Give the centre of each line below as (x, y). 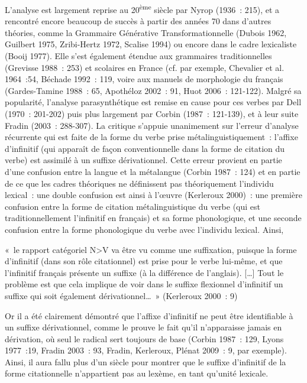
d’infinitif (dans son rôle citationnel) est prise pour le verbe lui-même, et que (144, 261)
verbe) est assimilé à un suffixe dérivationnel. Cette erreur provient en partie (143, 160)
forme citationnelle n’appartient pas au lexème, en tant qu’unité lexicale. (137, 373)
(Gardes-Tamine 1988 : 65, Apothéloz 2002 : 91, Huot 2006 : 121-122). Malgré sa (153, 90)
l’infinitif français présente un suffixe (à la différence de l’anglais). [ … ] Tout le (144, 272)
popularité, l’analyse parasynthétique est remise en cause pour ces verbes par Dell (153, 102)
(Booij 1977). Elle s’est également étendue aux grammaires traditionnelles (138, 56)
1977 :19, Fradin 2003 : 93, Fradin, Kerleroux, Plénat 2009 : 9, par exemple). (146, 350)
